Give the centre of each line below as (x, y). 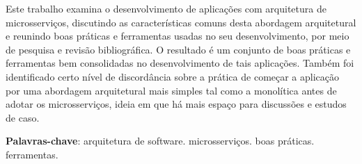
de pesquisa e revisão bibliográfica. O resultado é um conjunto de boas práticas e (178, 49)
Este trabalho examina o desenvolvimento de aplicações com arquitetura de (166, 8)
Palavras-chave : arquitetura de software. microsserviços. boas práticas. (160, 141)
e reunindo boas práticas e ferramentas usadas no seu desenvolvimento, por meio (178, 36)
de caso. (23, 117)
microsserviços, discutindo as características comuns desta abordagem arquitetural (181, 22)
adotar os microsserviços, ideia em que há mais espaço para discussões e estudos (176, 104)
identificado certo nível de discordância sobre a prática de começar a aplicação (173, 76)
